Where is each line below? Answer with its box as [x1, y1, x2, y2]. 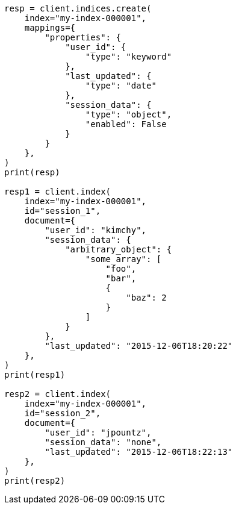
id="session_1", [24, 206, 101, 216]
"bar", [105, 273, 137, 283]
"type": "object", [85, 110, 172, 119]
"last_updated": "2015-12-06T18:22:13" [45, 447, 233, 457]
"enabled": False [85, 119, 167, 129]
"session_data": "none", [45, 437, 162, 447]
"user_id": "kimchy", [45, 225, 147, 235]
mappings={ [24, 23, 76, 33]
